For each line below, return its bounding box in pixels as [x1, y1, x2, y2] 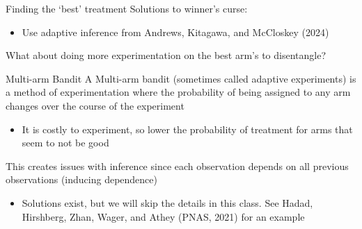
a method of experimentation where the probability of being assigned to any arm [6, 85, 351, 99]
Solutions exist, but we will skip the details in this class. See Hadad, [22, 195, 313, 210]
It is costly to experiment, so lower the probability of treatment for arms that [22, 121, 353, 136]
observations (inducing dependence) [6, 172, 157, 187]
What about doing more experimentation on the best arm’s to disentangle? [6, 48, 326, 62]
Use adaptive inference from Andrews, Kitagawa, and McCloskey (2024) [22, 24, 329, 39]
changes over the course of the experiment [6, 98, 184, 112]
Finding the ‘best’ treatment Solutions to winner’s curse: [6, 1, 248, 15]
